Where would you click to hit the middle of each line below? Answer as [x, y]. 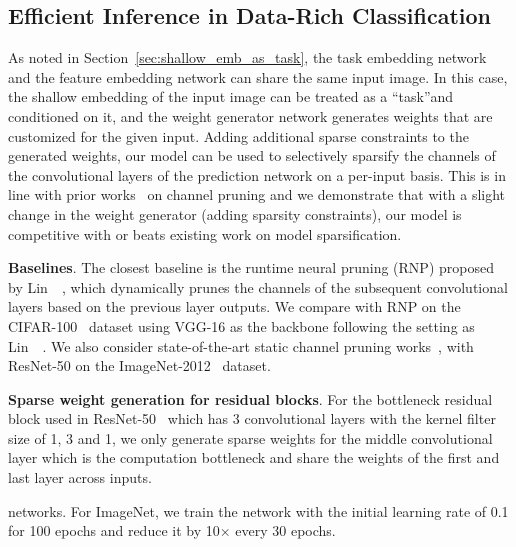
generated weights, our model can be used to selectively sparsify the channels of [252, 155]
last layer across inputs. [80, 477]
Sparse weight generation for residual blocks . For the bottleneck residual [250, 398]
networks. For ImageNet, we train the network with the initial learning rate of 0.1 [258, 510]
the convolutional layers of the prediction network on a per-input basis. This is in [257, 174]
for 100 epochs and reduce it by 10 [114, 530]
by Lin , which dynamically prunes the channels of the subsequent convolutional [258, 286]
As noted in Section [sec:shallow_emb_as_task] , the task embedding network [247, 57]
